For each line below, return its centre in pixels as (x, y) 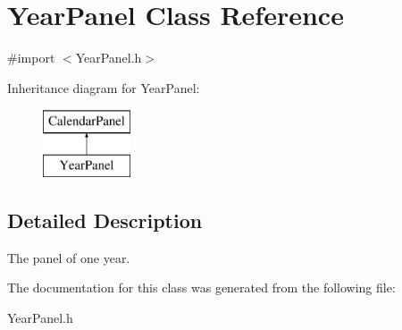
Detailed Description (105, 220)
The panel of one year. (69, 257)
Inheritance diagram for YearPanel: (104, 87)
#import (31, 58)
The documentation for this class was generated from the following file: (201, 288)
